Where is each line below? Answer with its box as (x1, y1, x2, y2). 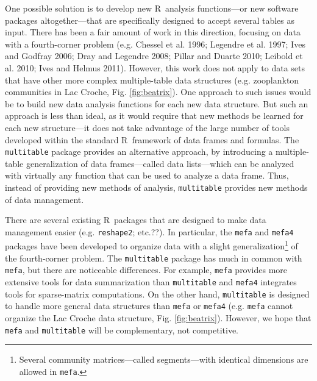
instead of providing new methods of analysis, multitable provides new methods (5, 180, 308, 193)
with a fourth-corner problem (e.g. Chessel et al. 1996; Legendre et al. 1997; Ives (5, 37, 305, 50)
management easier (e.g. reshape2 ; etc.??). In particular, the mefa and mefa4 (5, 225, 294, 238)
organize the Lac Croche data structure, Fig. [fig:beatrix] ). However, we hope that (5, 312, 312, 324)
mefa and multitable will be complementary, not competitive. (5, 323, 239, 336)
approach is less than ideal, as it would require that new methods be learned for (5, 109, 304, 122)
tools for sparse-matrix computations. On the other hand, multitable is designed (5, 287, 310, 300)
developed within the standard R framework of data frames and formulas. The (5, 133, 299, 146)
